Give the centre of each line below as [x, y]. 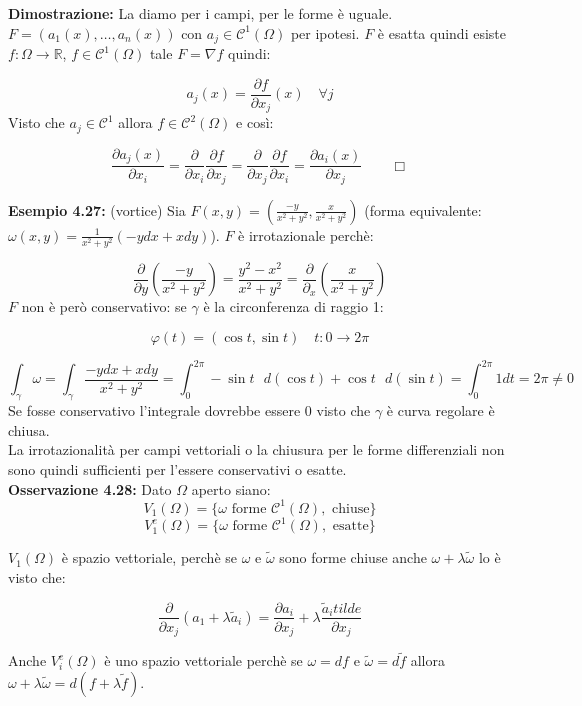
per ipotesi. [325, 32]
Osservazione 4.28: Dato [90, 488]
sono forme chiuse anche [353, 557]
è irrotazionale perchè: [306, 234]
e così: [255, 122]
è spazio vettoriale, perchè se [149, 557]
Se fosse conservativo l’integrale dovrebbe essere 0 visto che [189, 410]
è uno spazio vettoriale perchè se [203, 660]
